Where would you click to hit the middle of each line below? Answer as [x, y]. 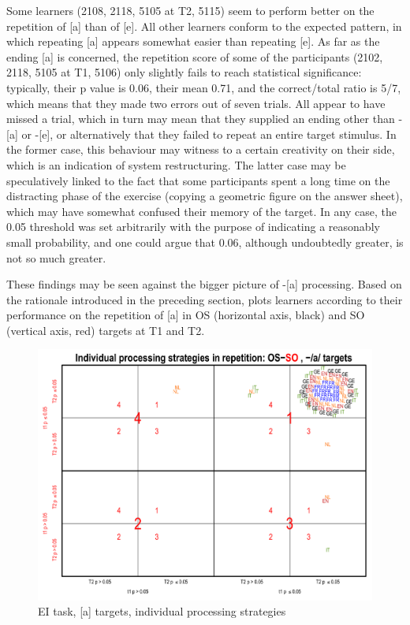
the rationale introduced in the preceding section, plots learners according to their [205, 299]
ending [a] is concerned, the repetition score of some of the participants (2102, [195, 56]
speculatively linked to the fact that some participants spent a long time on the [198, 180]
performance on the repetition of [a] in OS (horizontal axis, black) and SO [186, 315]
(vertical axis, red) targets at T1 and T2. [106, 330]
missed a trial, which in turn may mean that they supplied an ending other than [201, 119]
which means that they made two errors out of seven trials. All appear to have [196, 103]
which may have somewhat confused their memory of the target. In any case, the [201, 211]
